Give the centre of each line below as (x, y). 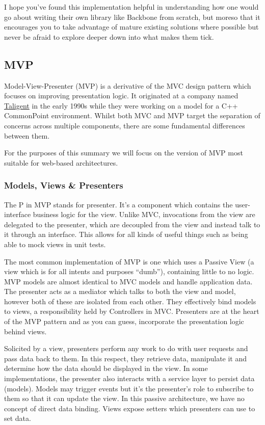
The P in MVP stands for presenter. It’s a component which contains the (118, 204)
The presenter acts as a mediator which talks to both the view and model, (120, 291)
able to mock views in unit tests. (55, 244)
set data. (18, 418)
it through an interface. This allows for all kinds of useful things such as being (126, 234)
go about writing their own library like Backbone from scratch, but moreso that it (132, 17)
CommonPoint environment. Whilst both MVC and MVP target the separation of (132, 115)
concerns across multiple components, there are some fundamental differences (125, 125)
